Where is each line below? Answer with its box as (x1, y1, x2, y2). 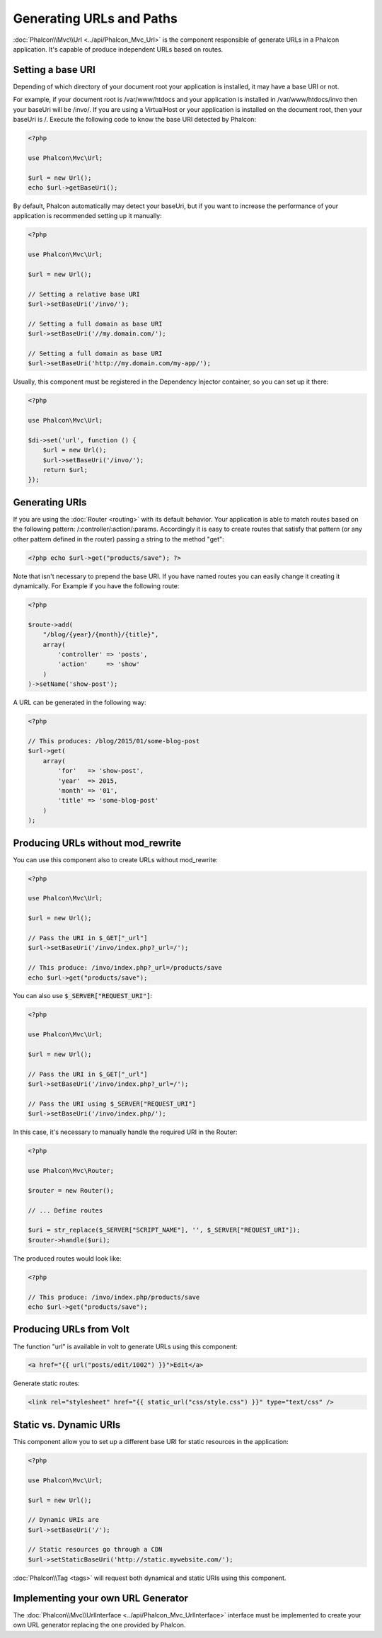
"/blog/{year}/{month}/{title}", (42, 631, 159, 638)
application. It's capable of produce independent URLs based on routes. (13, 45, 224, 53)
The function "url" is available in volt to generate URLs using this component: (13, 1342, 238, 1351)
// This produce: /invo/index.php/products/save (28, 1293, 200, 1301)
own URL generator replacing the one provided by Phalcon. (13, 1621, 186, 1630)
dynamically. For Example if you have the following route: (13, 582, 180, 590)
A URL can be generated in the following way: (13, 698, 146, 707)
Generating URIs (13, 496, 87, 508)
